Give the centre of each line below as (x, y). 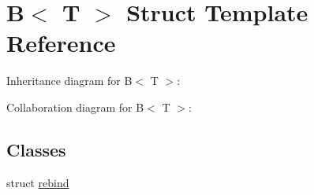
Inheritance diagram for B (69, 81)
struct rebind (38, 182)
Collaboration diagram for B (75, 107)
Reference (61, 43)
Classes (36, 149)
